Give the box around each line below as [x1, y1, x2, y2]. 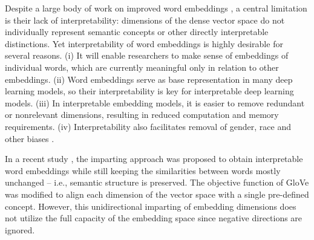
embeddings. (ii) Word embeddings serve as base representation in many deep [5, 73, 293, 85]
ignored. [5, 223, 35, 236]
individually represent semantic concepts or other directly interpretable [5, 25, 269, 38]
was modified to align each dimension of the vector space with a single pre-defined [5, 187, 309, 200]
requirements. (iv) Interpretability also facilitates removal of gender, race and [5, 120, 292, 132]
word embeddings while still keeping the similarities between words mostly [5, 164, 281, 177]
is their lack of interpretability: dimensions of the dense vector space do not [5, 13, 285, 26]
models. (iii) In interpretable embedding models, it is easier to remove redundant [5, 96, 305, 109]
